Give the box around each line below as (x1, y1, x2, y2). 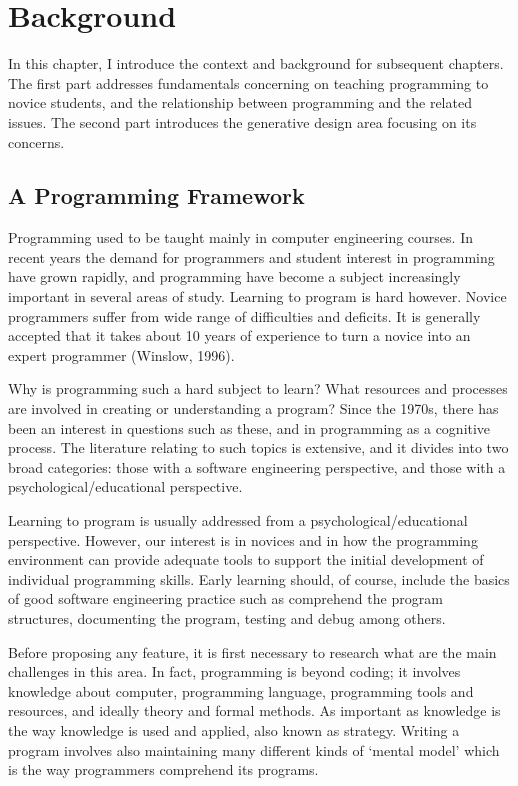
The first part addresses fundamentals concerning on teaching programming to (8, 72, 489, 93)
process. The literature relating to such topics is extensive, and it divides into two (8, 437, 509, 458)
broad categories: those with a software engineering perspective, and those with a (8, 456, 506, 477)
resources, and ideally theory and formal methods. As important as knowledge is (8, 700, 501, 721)
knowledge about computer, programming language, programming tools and (8, 680, 474, 701)
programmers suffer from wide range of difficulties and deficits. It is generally (8, 305, 481, 326)
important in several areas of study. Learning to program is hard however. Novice (8, 286, 507, 307)
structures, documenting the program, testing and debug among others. (8, 607, 446, 628)
